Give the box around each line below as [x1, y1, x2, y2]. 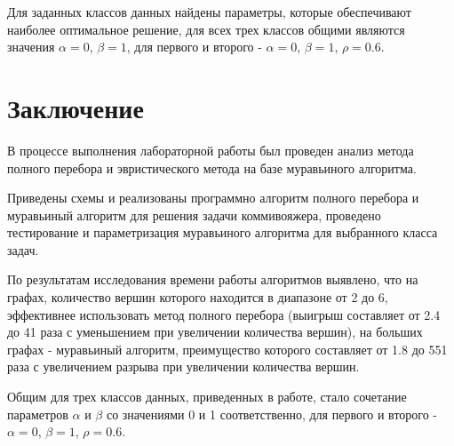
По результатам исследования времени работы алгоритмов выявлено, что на [7, 270, 418, 289]
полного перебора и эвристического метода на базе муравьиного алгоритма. [7, 158, 417, 177]
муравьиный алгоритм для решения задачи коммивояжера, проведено [7, 205, 381, 224]
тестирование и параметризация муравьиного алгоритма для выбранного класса [7, 223, 438, 242]
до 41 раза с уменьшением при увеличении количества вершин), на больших [7, 323, 423, 341]
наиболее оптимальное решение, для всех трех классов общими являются [7, 20, 405, 38]
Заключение [7, 89, 144, 125]
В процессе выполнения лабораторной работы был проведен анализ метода [7, 140, 414, 159]
